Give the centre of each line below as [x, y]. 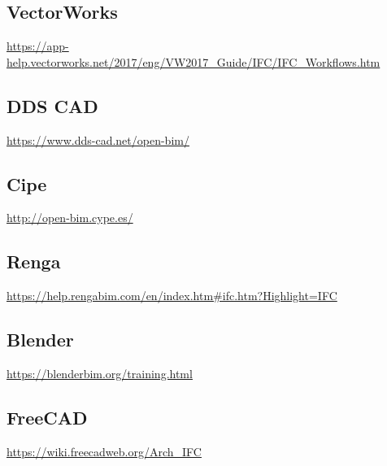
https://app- [38, 46]
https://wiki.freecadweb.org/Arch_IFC [104, 451]
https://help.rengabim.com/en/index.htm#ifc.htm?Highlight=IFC [172, 296]
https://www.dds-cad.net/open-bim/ [98, 139]
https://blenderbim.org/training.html [100, 373]
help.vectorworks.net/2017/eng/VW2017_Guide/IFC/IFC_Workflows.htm [193, 61]
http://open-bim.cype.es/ [70, 218]
